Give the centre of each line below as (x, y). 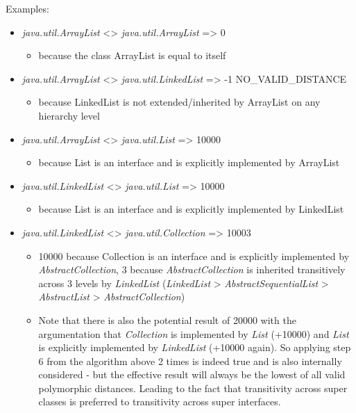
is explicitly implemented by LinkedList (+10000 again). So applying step (195, 347)
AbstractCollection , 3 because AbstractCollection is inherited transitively (192, 269)
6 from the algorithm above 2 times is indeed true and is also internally (190, 361)
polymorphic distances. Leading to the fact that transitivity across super (193, 388)
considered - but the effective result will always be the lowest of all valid (192, 374)
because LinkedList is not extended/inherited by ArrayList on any (179, 102)
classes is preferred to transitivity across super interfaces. (160, 402)
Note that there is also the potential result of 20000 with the (167, 319)
